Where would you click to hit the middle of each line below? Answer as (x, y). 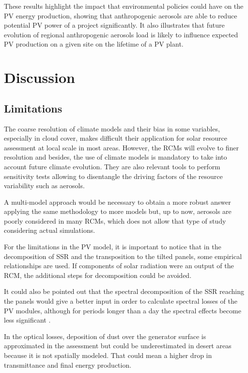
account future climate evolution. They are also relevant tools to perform (112, 166)
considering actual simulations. (50, 230)
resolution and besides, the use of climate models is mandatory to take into (116, 157)
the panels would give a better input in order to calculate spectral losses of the (121, 301)
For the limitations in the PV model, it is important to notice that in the (113, 247)
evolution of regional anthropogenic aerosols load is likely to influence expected (121, 34)
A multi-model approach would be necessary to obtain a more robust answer (117, 202)
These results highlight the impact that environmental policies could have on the (124, 6)
